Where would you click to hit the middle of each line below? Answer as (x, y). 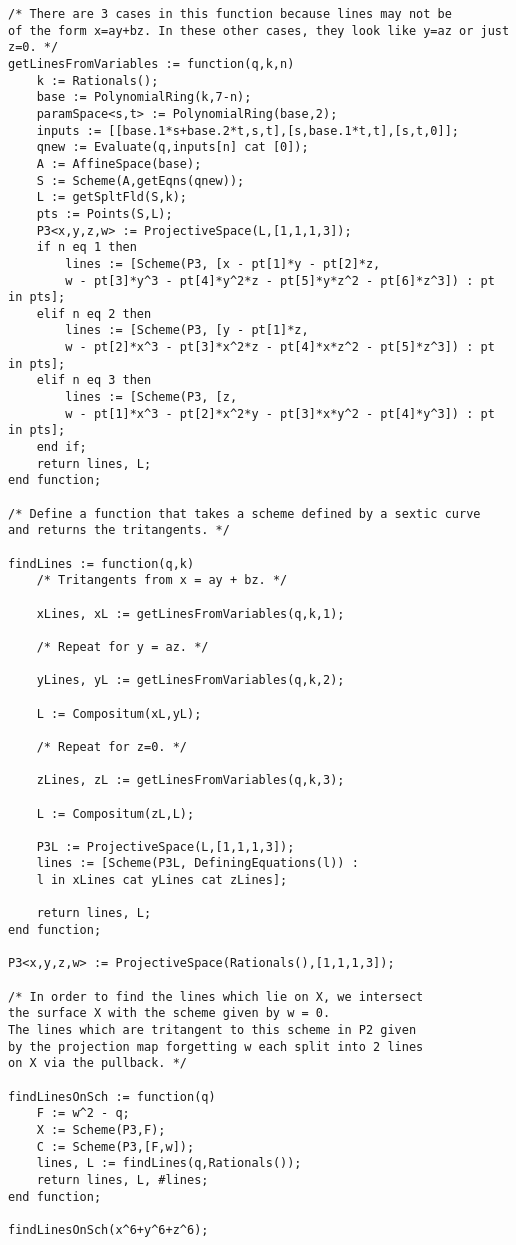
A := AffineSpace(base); (119, 163)
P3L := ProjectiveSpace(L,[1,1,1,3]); (165, 846)
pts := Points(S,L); (104, 213)
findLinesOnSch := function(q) (112, 1096)
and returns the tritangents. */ (119, 530)
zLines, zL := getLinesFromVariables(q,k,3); (190, 780)
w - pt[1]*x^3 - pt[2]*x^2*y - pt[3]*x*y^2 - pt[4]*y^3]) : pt (280, 413)
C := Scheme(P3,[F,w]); (115, 1146)
